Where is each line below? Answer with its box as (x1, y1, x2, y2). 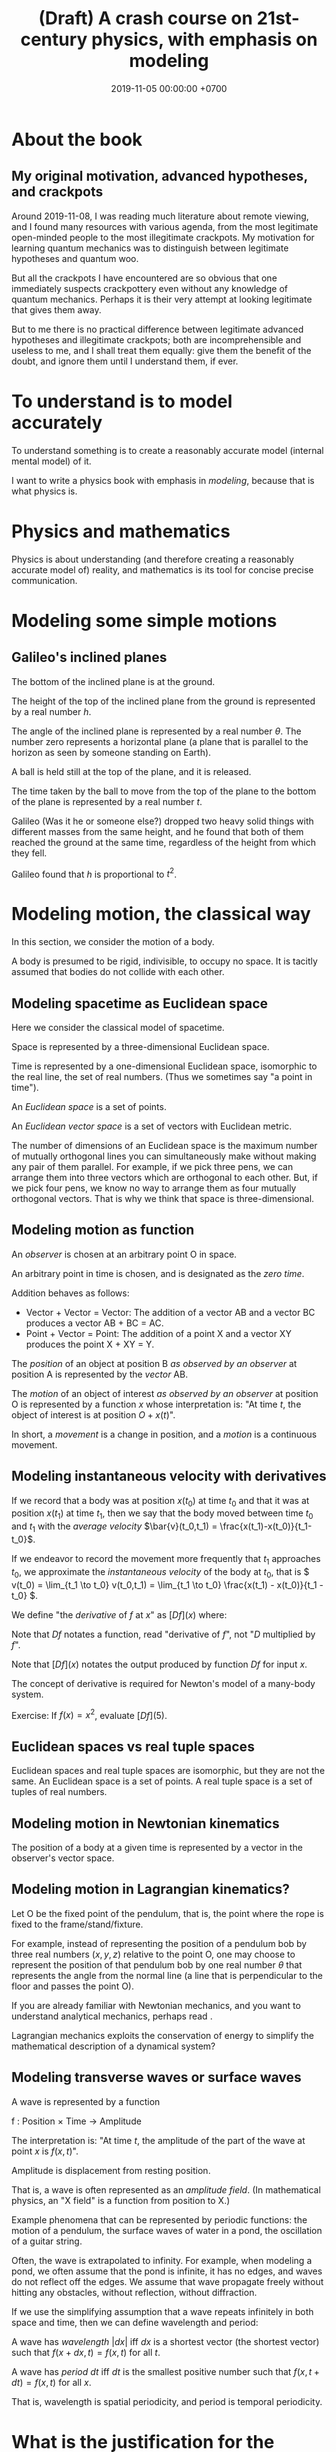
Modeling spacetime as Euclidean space (11, 995, 269, 1012)
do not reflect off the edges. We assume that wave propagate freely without (11, 2275, 324, 2287)
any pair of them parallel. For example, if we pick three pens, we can (11, 1161, 294, 1173)
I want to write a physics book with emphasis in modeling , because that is (11, 474, 315, 486)
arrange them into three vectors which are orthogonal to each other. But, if (11, 1172, 318, 1184)
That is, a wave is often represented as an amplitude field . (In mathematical (11, 2183, 321, 2196)
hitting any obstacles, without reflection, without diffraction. (11, 2286, 258, 2298)
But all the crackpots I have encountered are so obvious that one (11, 272, 278, 284)
